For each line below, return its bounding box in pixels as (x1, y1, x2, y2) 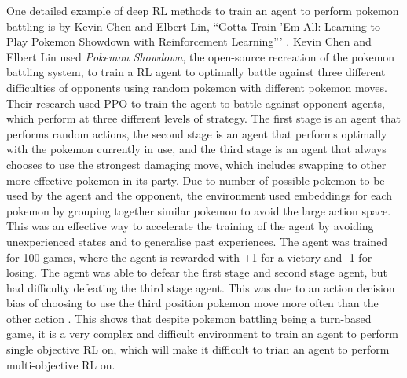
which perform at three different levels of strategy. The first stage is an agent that (6, 110, 401, 127)
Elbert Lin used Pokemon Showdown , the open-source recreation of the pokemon (6, 48, 395, 64)
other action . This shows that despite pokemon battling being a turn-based (6, 310, 372, 326)
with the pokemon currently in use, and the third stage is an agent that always (6, 141, 387, 157)
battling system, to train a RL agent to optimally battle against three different (6, 64, 386, 80)
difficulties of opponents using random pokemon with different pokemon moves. (6, 79, 387, 95)
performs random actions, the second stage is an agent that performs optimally (6, 125, 387, 141)
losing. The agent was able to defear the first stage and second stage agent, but (6, 264, 388, 281)
